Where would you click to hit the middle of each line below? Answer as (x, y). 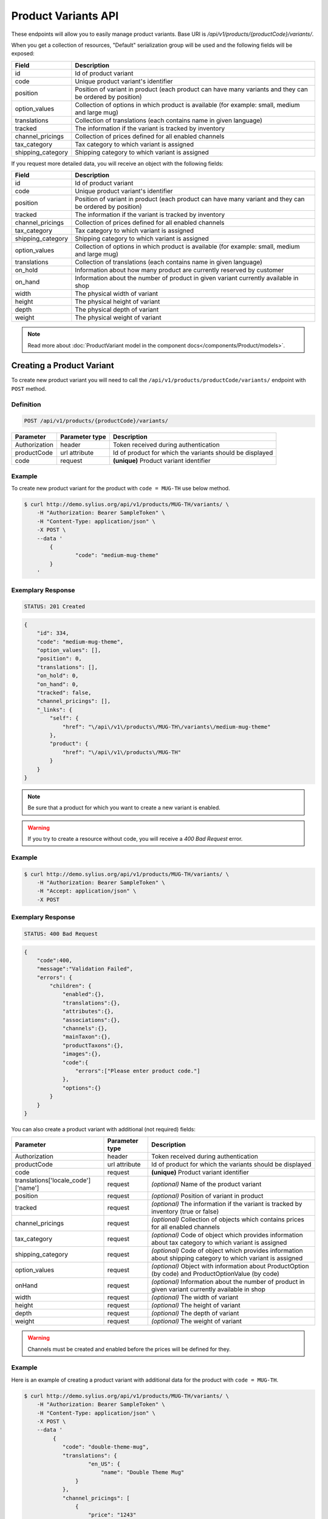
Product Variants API (65, 16)
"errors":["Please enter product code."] (138, 1071)
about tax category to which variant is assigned (219, 1243)
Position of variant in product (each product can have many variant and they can (190, 199)
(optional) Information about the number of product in (228, 1282)
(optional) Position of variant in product (207, 1196)
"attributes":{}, (88, 1011)
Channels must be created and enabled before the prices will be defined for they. (129, 1349)
